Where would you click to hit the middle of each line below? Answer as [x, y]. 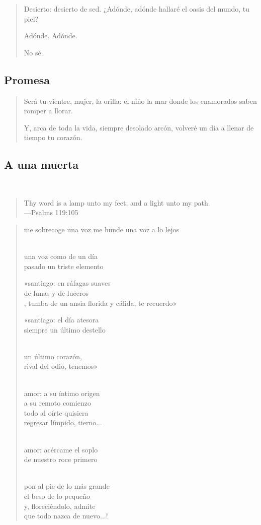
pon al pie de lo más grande [67, 486]
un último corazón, [53, 356]
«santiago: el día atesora [61, 320]
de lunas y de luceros [56, 292]
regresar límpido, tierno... [63, 422]
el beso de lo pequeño [57, 496]
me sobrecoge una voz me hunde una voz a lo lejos [101, 229]
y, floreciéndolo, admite [60, 506]
